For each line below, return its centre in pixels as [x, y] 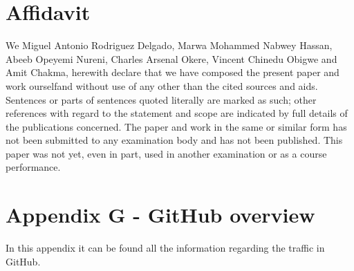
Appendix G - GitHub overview [160, 215]
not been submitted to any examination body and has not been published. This [174, 140]
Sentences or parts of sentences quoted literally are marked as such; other [161, 99]
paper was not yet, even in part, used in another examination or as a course [166, 153]
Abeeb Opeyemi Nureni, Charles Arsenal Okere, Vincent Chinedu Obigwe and [171, 58]
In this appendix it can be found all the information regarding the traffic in [165, 248]
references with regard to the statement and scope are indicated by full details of [177, 113]
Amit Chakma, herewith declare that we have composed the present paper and [173, 72]
